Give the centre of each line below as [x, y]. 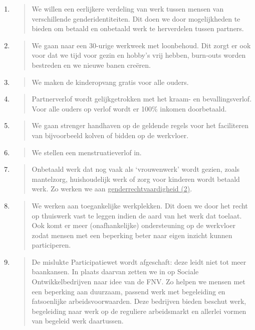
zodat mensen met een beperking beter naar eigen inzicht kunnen [132, 235]
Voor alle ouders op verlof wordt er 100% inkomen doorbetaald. [129, 108]
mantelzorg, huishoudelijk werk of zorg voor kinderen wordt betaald [136, 179]
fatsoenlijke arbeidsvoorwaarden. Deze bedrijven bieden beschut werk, [139, 301]
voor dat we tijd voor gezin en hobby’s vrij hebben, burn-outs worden [139, 55]
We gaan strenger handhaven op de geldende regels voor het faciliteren [140, 125]
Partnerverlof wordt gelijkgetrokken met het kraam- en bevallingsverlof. [142, 99]
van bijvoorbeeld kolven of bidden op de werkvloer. [110, 135]
